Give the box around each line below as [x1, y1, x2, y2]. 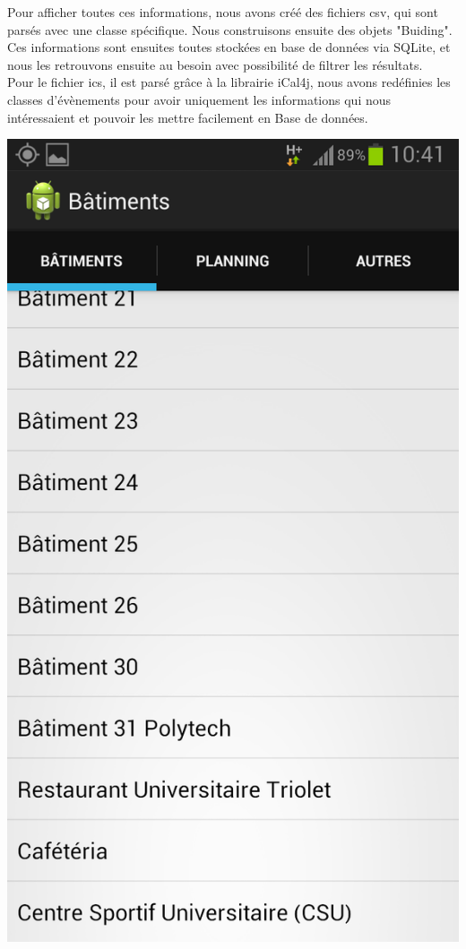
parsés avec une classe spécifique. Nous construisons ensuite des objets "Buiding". [7, 20, 453, 39]
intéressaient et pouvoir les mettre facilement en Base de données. [7, 108, 368, 126]
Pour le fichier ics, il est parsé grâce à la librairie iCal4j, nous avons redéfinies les [7, 73, 451, 91]
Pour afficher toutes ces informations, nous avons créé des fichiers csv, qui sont [7, 3, 438, 21]
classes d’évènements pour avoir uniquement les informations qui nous [7, 90, 392, 108]
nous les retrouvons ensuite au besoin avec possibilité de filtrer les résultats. [7, 55, 423, 73]
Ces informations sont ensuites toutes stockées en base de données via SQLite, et [7, 38, 451, 56]
